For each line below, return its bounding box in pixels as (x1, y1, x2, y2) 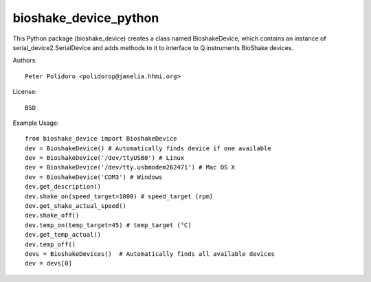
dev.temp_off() (25, 240, 76, 248)
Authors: (12, 56, 37, 64)
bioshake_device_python (12, 10, 159, 25)
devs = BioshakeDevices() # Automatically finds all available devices (25, 250, 275, 257)
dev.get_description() (25, 183, 102, 191)
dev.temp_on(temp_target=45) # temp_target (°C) (25, 221, 192, 229)
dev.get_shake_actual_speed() (25, 202, 127, 210)
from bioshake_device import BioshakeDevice (25, 134, 178, 143)
